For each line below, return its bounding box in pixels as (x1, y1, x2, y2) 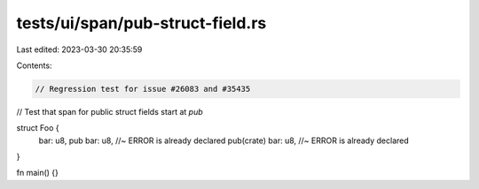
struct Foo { (16, 123, 59, 133)
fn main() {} (16, 168, 59, 178)
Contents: (16, 60, 52, 71)
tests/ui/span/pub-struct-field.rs (16, 13, 267, 33)
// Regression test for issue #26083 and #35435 (35, 84, 251, 94)
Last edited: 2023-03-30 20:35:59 (16, 44, 143, 55)
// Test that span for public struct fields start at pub (16, 106, 203, 117)
